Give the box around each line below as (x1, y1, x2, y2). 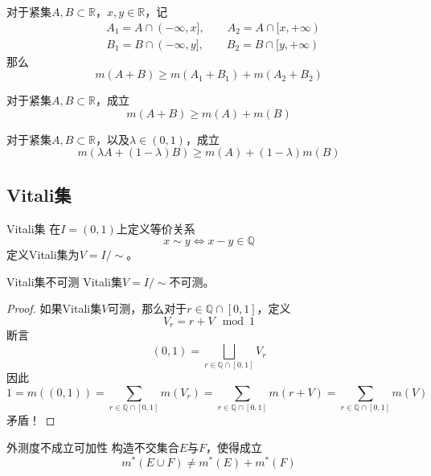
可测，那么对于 (108, 300, 187, 317)
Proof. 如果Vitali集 (6, 300, 102, 317)
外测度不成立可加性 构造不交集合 (6, 438, 179, 455)
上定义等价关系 (116, 220, 195, 236)
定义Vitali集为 (6, 246, 80, 263)
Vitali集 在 (6, 220, 61, 236)
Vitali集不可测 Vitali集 (6, 273, 122, 289)
